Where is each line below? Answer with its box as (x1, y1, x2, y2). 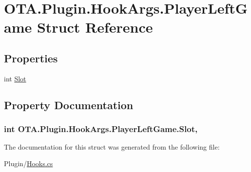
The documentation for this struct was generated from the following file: (4, 142, 220, 152)
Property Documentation (4, 97, 134, 112)
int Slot (4, 73, 26, 83)
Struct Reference (37, 17, 153, 37)
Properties (4, 50, 58, 65)
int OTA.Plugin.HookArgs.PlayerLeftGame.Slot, (4, 123, 198, 135)
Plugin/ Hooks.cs (4, 158, 53, 168)
